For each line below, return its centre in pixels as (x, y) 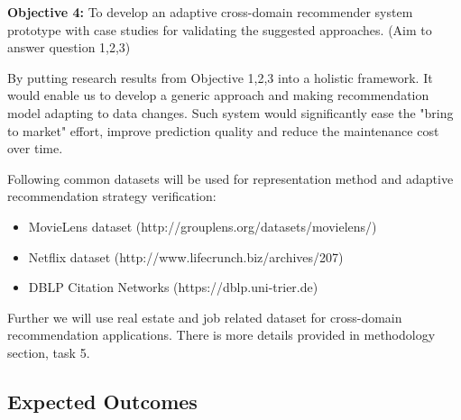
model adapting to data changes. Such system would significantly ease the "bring (230, 112)
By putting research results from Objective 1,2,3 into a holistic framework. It (220, 77)
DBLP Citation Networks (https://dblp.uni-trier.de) (173, 287)
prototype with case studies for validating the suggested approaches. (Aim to (220, 29)
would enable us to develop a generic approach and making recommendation (218, 95)
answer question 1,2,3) (69, 47)
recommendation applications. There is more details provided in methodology (221, 335)
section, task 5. (49, 352)
